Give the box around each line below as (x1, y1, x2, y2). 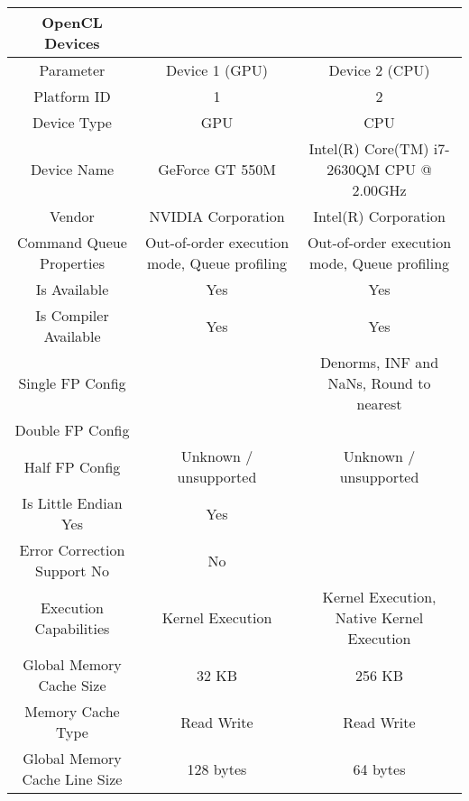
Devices (44, 32, 100, 53)
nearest (356, 393, 402, 414)
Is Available (35, 279, 109, 299)
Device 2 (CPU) (328, 60, 430, 80)
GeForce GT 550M (158, 159, 276, 180)
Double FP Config (14, 419, 130, 440)
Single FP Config (18, 373, 126, 393)
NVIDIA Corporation (149, 206, 285, 226)
